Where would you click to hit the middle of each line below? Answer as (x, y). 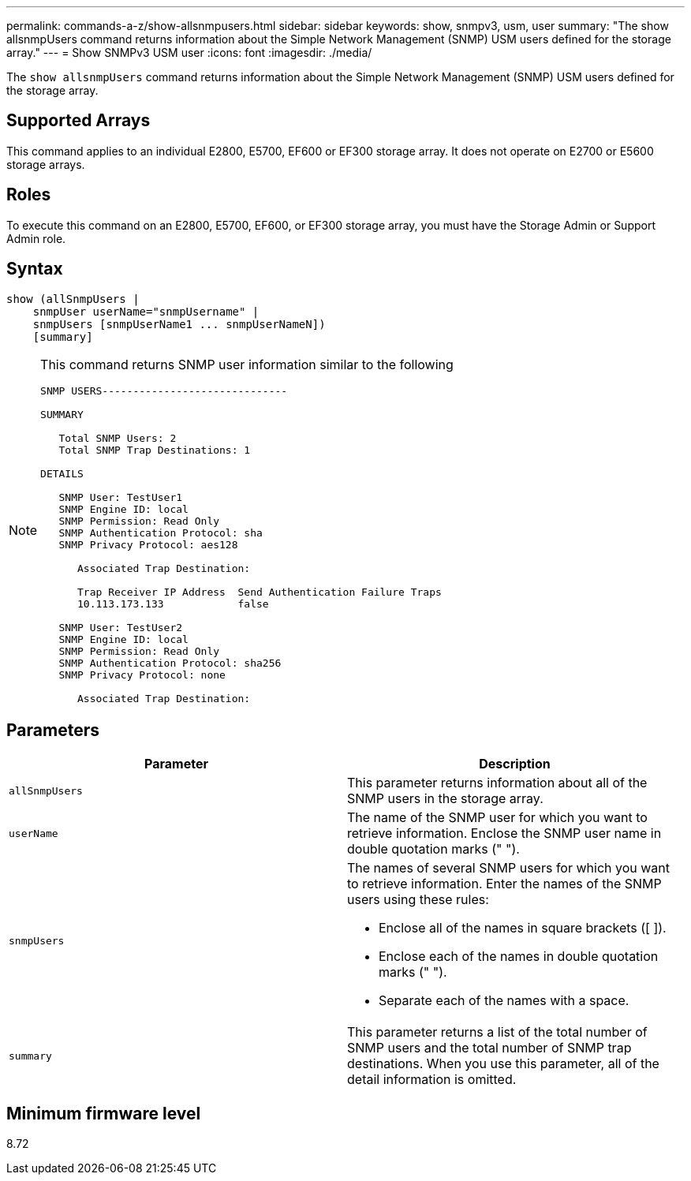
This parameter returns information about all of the (497, 783)
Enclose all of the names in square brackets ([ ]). (523, 928)
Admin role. (36, 238)
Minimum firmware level (104, 1113)
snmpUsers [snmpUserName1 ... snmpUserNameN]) (179, 324)
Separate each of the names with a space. (504, 1001)
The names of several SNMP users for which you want (509, 868)
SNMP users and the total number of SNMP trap (489, 1048)
